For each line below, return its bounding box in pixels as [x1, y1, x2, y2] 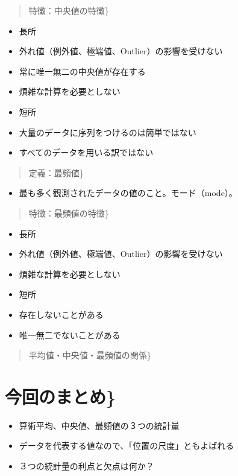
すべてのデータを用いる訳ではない [19, 146, 154, 159]
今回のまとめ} [5, 384, 116, 408]
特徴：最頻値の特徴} [28, 206, 109, 219]
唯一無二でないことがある [19, 328, 121, 341]
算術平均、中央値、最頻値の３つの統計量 [19, 419, 180, 431]
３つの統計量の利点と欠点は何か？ [19, 460, 154, 472]
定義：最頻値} [28, 166, 84, 179]
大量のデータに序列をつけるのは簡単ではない [19, 125, 196, 138]
